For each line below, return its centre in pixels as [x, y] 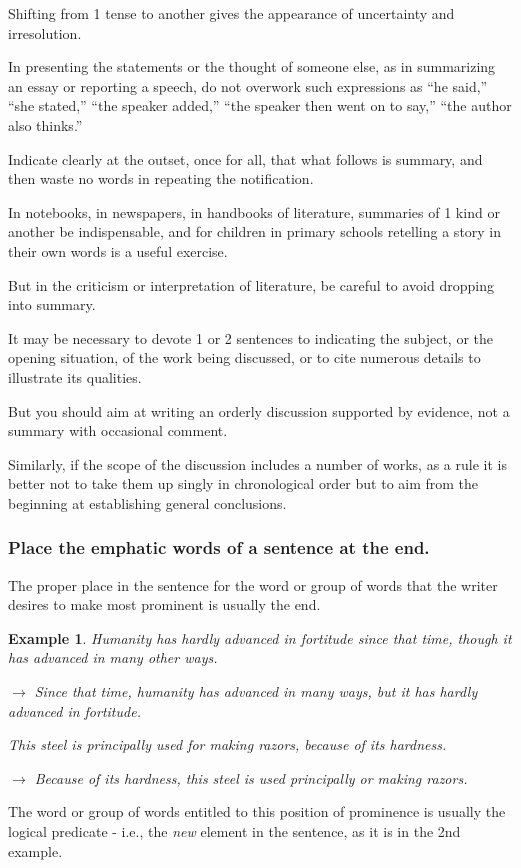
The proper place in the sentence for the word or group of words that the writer [253, 584]
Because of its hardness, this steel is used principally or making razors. [251, 777]
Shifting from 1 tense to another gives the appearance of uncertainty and [231, 13]
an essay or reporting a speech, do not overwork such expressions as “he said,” [248, 85]
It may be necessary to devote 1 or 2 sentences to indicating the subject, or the [250, 337]
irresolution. [45, 32]
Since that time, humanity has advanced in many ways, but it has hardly [256, 691]
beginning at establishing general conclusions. [147, 502]
